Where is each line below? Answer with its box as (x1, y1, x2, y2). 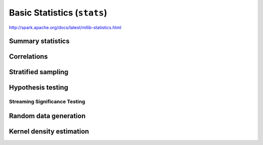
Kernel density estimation (9, 128, 90, 135)
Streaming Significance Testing (9, 98, 85, 105)
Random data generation (9, 112, 86, 120)
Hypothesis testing (9, 83, 68, 92)
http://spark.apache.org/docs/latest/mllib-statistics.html (9, 24, 122, 30)
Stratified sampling (9, 68, 69, 76)
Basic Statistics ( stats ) (9, 7, 107, 18)
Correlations (9, 52, 48, 61)
